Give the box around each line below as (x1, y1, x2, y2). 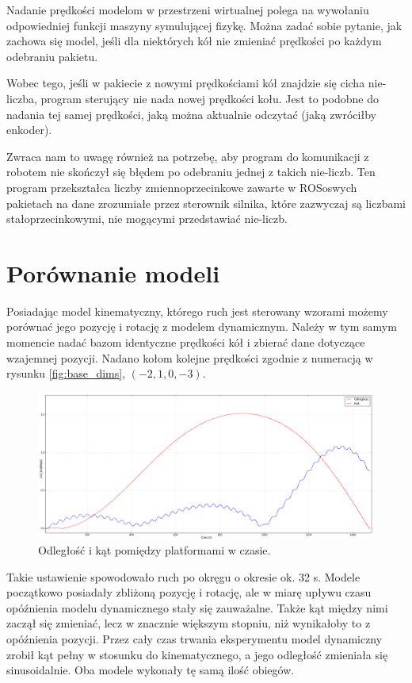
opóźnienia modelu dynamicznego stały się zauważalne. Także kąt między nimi (6, 599, 388, 616)
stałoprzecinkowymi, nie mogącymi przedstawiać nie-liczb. (6, 210, 288, 227)
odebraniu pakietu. (6, 48, 98, 64)
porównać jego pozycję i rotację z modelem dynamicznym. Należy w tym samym (6, 318, 397, 335)
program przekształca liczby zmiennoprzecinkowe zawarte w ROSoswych (6, 178, 357, 195)
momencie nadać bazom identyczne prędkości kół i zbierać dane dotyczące (6, 334, 365, 351)
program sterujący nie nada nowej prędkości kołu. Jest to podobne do (40, 90, 380, 106)
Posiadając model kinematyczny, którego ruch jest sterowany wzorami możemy (6, 302, 388, 319)
